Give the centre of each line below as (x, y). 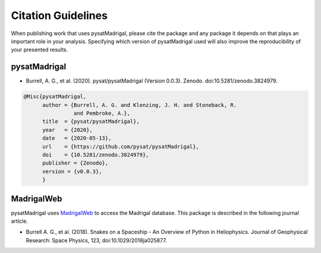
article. (19, 221)
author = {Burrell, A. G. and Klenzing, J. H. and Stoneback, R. (140, 105)
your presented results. (40, 50)
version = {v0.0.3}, (72, 171)
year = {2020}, (68, 130)
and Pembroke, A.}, (102, 113)
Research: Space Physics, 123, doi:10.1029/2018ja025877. (96, 240)
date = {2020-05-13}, (77, 138)
